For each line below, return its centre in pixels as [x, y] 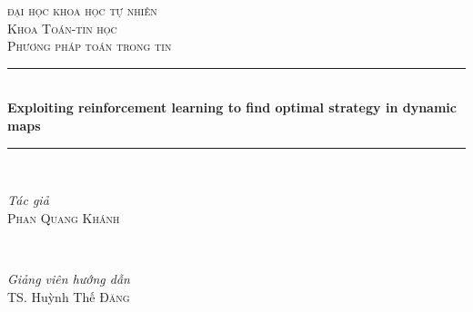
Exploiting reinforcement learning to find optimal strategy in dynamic [232, 107]
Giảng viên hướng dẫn [69, 278]
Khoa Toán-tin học [62, 28]
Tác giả [28, 200]
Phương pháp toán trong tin [90, 46]
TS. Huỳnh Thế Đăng [69, 296]
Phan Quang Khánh [64, 217]
